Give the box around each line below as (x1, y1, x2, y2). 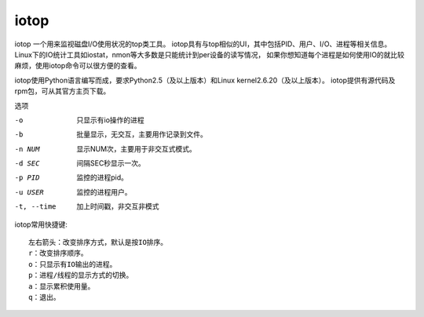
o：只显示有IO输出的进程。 (28, 260, 117, 268)
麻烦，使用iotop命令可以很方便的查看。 (14, 61, 141, 71)
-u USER (14, 188, 45, 196)
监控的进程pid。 (76, 173, 129, 182)
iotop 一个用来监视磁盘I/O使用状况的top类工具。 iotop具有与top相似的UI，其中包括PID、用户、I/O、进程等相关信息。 (14, 39, 392, 49)
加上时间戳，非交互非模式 (76, 202, 159, 211)
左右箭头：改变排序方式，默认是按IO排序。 (28, 238, 168, 247)
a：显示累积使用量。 (28, 282, 95, 290)
